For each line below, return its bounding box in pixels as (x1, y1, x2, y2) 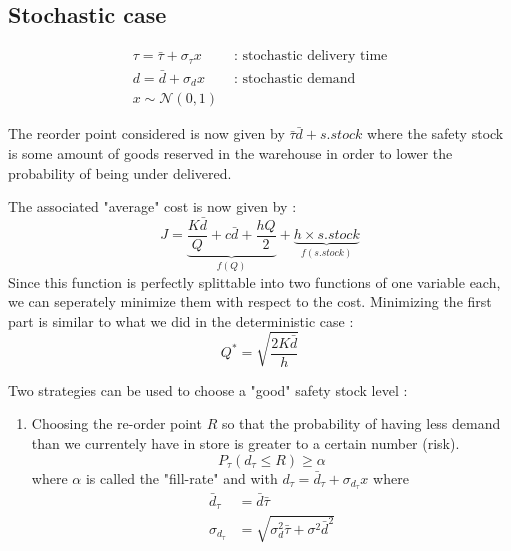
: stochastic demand (233, 71, 356, 86)
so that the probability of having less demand (221, 413, 501, 434)
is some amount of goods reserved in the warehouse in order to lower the (8, 143, 453, 164)
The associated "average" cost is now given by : (8, 196, 297, 217)
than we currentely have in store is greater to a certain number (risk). (31, 433, 460, 454)
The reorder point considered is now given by (8, 123, 285, 144)
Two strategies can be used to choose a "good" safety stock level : (8, 379, 408, 400)
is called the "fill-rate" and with (85, 467, 278, 488)
